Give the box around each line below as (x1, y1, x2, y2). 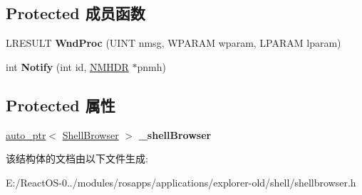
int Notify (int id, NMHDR (6, 59, 129, 74)
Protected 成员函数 (6, 2, 145, 24)
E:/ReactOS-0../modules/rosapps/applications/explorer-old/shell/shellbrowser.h (6, 174, 356, 189)
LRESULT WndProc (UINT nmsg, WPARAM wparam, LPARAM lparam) (6, 35, 341, 50)
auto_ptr (6, 127, 46, 142)
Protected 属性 (6, 94, 115, 116)
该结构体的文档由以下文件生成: (6, 151, 148, 166)
